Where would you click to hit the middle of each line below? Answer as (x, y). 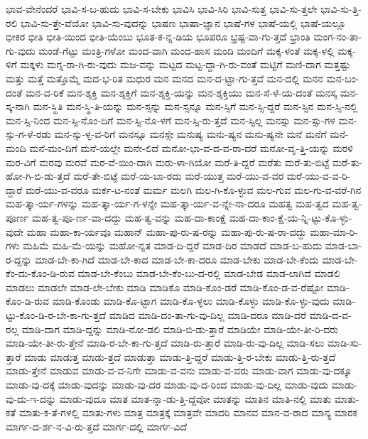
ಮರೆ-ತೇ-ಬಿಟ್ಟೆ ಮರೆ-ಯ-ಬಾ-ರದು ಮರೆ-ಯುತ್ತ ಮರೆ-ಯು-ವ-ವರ (179, 176)
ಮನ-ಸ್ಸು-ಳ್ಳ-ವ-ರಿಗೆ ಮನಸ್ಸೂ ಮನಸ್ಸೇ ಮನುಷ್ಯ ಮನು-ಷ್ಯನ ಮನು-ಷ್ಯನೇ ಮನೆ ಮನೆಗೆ (190, 134)
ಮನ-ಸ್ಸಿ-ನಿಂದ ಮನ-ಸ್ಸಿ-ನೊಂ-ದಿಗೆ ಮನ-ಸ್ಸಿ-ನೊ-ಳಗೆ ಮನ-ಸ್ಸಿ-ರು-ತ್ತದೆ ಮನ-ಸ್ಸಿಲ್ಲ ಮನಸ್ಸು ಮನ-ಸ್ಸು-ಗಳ (171, 120)
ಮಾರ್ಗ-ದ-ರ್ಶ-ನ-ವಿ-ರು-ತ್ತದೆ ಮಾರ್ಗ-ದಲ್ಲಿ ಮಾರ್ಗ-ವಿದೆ (96, 426)
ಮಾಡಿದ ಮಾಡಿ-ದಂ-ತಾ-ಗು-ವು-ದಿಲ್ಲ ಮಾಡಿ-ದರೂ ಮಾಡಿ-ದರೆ (207, 315)
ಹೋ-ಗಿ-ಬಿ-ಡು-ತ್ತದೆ (38, 176)
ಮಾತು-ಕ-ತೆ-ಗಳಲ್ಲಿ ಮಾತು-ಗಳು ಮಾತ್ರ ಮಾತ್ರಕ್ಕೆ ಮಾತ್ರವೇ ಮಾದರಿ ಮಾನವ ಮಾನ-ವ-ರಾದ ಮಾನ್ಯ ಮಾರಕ (188, 412)
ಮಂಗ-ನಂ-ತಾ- (337, 37)
